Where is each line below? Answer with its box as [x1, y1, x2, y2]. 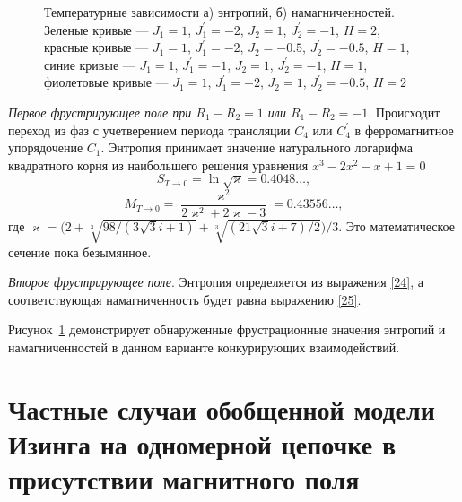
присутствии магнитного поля [8, 461, 360, 498]
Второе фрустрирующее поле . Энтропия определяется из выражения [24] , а [8, 273, 423, 291]
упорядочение [8, 138, 83, 157]
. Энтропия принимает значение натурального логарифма [100, 138, 413, 157]
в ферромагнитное [354, 120, 454, 139]
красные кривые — [44, 38, 149, 56]
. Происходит [368, 102, 440, 121]
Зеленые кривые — [44, 20, 149, 39]
